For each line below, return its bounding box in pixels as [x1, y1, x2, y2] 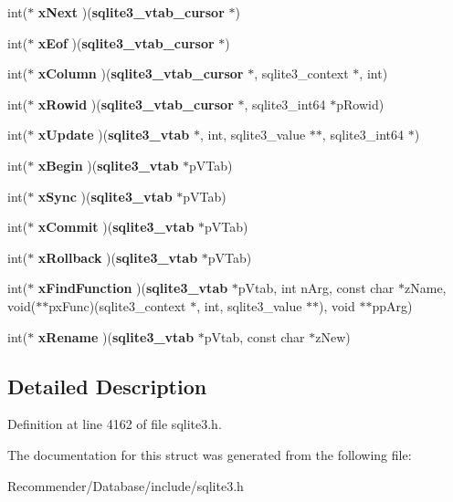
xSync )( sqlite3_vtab [37, 186, 173, 205]
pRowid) [336, 94, 385, 113]
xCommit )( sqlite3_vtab [37, 217, 195, 236]
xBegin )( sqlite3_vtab [37, 155, 179, 174]
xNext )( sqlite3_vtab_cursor [37, 3, 225, 21]
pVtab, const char [204, 327, 305, 346]
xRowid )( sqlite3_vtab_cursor [37, 94, 234, 113]
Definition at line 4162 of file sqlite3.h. [7, 414, 222, 434]
